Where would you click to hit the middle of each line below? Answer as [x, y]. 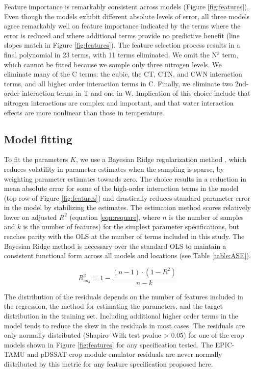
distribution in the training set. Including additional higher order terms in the [121, 316]
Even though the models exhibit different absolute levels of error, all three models [127, 16]
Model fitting [38, 139]
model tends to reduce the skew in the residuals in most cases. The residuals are [125, 325]
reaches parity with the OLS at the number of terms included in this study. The [124, 236]
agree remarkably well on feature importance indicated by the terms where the [122, 26]
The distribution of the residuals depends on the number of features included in [124, 296]
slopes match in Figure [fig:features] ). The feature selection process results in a [122, 45]
